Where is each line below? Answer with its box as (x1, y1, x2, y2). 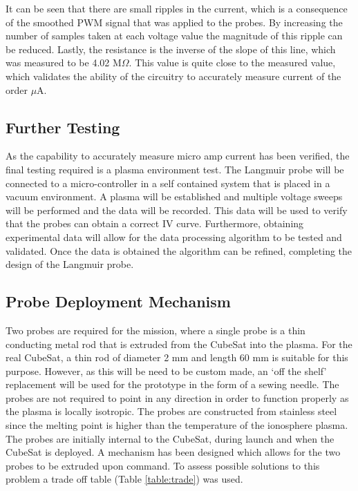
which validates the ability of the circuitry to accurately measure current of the (6, 68, 341, 83)
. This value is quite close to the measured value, (129, 55, 336, 70)
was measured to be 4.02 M (6, 55, 122, 70)
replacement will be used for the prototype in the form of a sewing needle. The (6, 377, 339, 392)
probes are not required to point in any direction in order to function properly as (6, 390, 349, 405)
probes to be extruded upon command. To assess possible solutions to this (6, 458, 320, 472)
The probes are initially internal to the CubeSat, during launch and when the (6, 431, 335, 445)
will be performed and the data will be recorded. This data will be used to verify (6, 202, 348, 217)
